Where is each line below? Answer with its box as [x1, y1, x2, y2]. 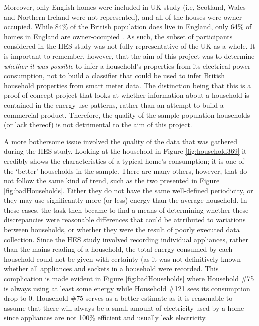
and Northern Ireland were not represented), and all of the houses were [4, 11, 222, 22]
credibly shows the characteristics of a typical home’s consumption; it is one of [4, 155, 244, 166]
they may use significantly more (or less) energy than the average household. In [4, 195, 247, 205]
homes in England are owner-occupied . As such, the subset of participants [4, 31, 233, 41]
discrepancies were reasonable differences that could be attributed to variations [4, 214, 246, 225]
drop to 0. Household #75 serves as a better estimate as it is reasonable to [4, 293, 233, 303]
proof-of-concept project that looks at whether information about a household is [4, 90, 249, 100]
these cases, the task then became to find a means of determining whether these [4, 204, 249, 215]
